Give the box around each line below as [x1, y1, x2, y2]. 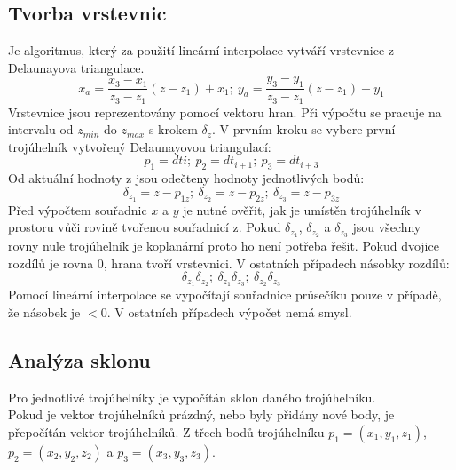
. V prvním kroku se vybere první [212, 120, 396, 139]
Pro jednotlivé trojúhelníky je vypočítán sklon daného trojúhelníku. [8, 387, 376, 406]
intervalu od [8, 120, 74, 139]
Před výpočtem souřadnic [8, 200, 147, 219]
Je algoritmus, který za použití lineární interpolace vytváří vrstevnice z [8, 41, 394, 60]
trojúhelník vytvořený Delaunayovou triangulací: [8, 137, 271, 155]
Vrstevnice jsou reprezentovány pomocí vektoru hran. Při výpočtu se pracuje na [8, 102, 442, 121]
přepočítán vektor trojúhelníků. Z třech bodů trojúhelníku [8, 422, 325, 441]
